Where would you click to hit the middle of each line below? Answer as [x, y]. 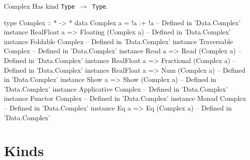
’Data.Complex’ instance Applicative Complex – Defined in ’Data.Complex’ [116, 88]
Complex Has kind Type [39, 6]
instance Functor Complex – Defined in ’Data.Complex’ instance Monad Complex [125, 98]
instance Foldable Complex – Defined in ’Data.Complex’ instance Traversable [118, 41]
